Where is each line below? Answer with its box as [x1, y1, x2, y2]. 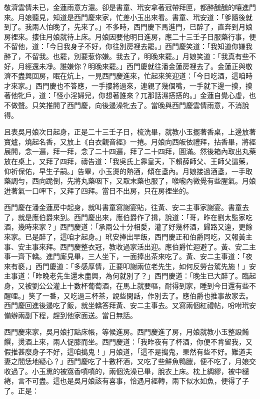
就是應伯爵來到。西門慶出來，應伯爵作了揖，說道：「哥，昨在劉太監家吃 [17, 211, 252, 222]
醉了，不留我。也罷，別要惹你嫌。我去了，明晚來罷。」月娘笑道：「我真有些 [4, 50, 249, 61]
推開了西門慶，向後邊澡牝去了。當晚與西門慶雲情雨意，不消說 [45, 99, 249, 110]
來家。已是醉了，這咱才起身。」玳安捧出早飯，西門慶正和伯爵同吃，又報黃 [4, 231, 245, 242]
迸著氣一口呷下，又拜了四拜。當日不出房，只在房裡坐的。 [4, 185, 193, 195]
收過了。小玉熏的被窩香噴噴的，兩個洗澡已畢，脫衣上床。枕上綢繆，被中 [4, 365, 242, 376]
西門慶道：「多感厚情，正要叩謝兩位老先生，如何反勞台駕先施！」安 [35, 260, 256, 271]
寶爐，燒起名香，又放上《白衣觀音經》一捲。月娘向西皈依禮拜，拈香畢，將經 [4, 136, 256, 146]
